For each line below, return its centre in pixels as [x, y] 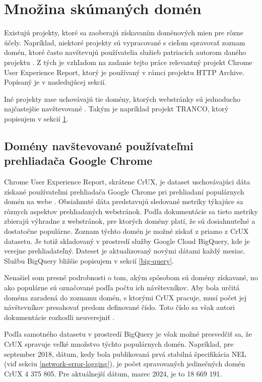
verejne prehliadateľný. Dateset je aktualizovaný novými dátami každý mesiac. [125, 251]
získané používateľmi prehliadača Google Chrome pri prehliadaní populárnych [124, 191]
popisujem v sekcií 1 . [36, 118]
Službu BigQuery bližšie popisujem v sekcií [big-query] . [89, 260]
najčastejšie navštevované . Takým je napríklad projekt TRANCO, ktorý [116, 109]
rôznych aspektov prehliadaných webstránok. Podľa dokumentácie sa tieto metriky [131, 211]
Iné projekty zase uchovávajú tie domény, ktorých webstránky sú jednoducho [122, 99]
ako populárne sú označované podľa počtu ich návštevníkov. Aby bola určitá [122, 287]
